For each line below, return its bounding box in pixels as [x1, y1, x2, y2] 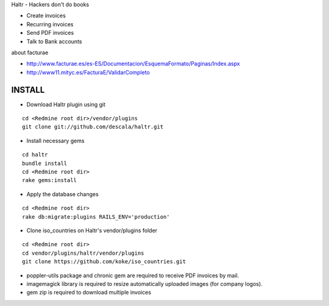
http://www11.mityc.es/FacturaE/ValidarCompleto [26, 68, 150, 76]
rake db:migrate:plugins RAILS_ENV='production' [22, 213, 170, 220]
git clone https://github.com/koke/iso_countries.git [22, 258, 186, 265]
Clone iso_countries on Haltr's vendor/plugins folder [26, 227, 158, 234]
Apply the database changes [26, 190, 99, 198]
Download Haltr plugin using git [26, 101, 106, 108]
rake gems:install [22, 177, 77, 184]
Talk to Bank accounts [26, 37, 82, 45]
